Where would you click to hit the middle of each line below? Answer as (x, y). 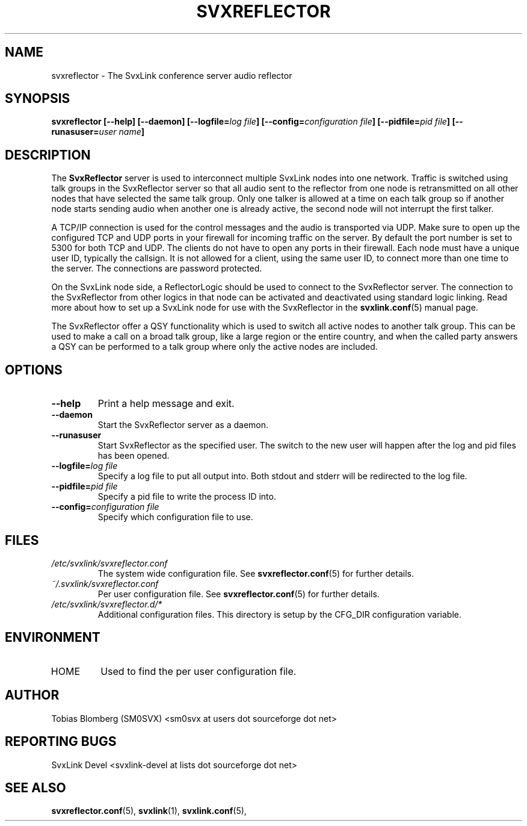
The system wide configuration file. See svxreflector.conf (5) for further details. (256, 573)
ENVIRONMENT (53, 638)
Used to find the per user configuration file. (199, 671)
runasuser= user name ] (98, 132)
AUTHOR (32, 695)
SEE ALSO (35, 787)
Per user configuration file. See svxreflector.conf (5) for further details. (239, 594)
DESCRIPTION (48, 155)
